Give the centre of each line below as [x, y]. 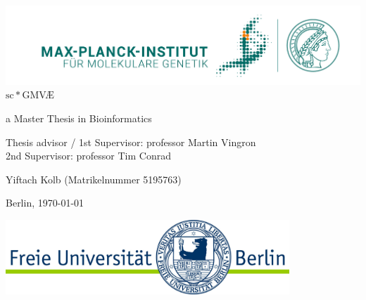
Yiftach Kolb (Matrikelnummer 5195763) [94, 179]
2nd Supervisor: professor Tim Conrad [88, 156]
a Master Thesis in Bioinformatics [79, 118]
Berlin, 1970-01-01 [45, 203]
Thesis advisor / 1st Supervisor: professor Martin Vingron [131, 142]
